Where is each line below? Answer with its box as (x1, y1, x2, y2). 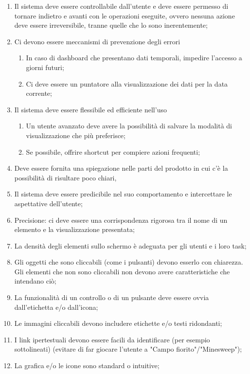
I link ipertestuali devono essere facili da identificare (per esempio (14, 334, 210, 344)
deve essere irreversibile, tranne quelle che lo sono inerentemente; (14, 20, 208, 30)
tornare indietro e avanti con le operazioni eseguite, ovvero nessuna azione (14, 10, 235, 20)
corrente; (26, 88, 52, 98)
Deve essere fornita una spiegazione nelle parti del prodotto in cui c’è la (14, 163, 228, 173)
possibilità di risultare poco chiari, (14, 172, 117, 182)
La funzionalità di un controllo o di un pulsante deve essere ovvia (14, 292, 209, 303)
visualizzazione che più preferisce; (26, 130, 125, 140)
